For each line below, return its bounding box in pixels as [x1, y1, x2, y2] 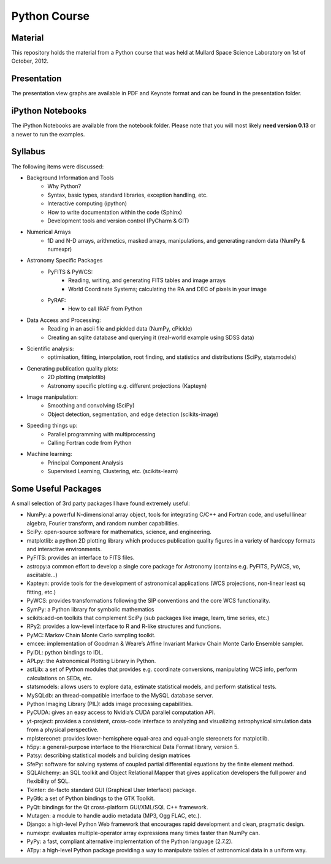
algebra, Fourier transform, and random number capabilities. [26, 519, 180, 527]
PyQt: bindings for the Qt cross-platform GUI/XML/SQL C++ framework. [26, 803, 208, 811]
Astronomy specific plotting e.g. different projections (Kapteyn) [47, 382, 207, 390]
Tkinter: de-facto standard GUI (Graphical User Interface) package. [26, 786, 197, 793]
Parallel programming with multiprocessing [47, 430, 156, 438]
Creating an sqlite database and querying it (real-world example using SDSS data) [47, 334, 254, 341]
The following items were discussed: [11, 163, 104, 170]
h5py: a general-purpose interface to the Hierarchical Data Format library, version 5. [26, 743, 239, 750]
